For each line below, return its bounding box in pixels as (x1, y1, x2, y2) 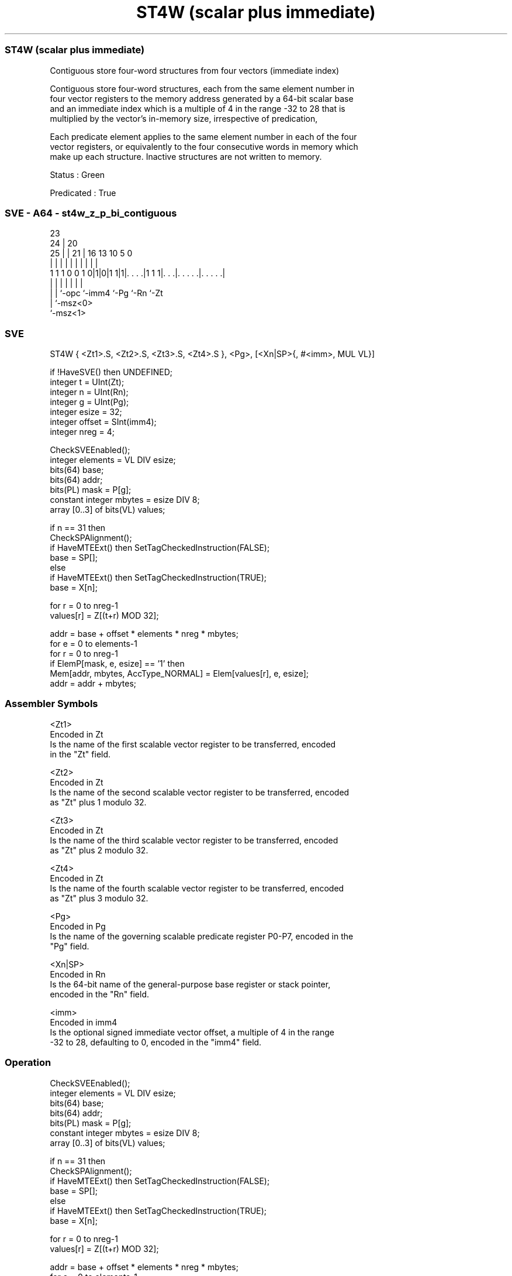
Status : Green (50, 169, 105, 180)
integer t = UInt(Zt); (50, 377, 124, 387)
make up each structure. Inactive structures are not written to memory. (50, 151, 322, 162)
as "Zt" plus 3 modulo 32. (50, 893, 148, 903)
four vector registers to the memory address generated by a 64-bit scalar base (50, 93, 354, 104)
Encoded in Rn (50, 969, 106, 979)
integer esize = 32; (50, 407, 122, 417)
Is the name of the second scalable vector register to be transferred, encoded (50, 787, 350, 797)
